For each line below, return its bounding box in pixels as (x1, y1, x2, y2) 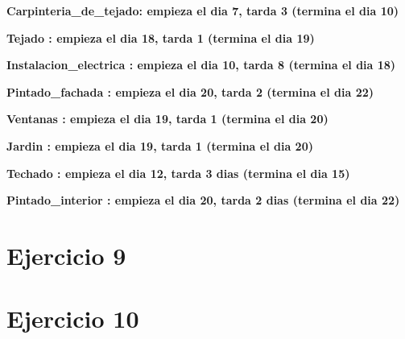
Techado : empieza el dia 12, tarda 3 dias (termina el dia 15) (6, 164, 350, 181)
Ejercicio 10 (6, 302, 139, 335)
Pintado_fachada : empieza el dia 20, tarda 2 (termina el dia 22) (6, 83, 374, 100)
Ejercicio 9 (6, 238, 126, 271)
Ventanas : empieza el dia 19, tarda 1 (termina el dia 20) (6, 110, 329, 127)
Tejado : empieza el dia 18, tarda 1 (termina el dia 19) (6, 29, 315, 46)
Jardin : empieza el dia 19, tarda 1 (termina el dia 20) (6, 137, 313, 154)
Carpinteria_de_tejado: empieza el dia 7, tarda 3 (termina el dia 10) (6, 2, 399, 19)
